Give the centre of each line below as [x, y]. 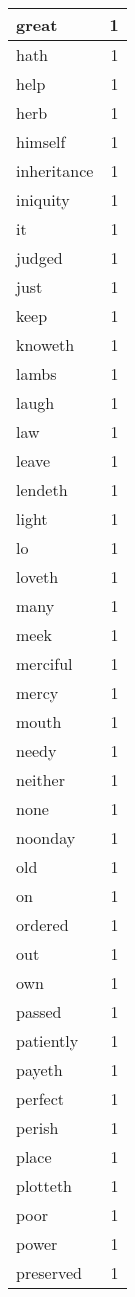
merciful [44, 663]
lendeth [42, 489]
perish [37, 1127]
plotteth [44, 1185]
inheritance [55, 170]
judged [39, 257]
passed [39, 1011]
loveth [37, 576]
